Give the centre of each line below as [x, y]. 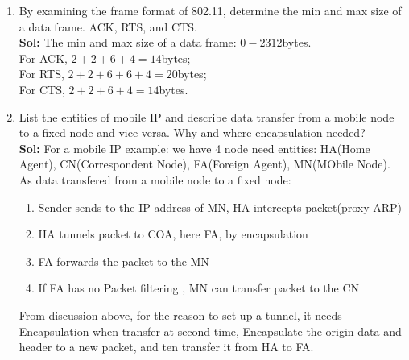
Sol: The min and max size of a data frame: [128, 42]
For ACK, [43, 58]
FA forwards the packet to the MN [124, 261]
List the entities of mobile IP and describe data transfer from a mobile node [207, 116]
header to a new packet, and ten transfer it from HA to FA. [166, 347]
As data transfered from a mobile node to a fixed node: [155, 179]
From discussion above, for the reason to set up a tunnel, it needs [180, 314]
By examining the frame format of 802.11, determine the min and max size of [210, 10]
